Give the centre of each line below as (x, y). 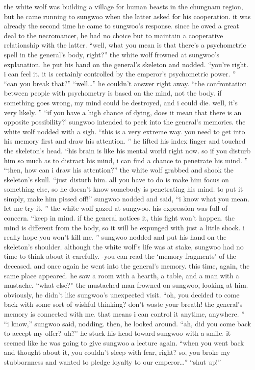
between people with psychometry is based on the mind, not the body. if (113, 93)
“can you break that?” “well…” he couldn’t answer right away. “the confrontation (126, 83)
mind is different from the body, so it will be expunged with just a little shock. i (124, 227)
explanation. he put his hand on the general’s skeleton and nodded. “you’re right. (126, 64)
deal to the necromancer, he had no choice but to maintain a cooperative (114, 35)
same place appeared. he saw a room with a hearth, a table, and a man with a (122, 275)
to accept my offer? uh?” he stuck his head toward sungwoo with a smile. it (117, 333)
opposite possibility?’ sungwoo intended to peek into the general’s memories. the (125, 122)
